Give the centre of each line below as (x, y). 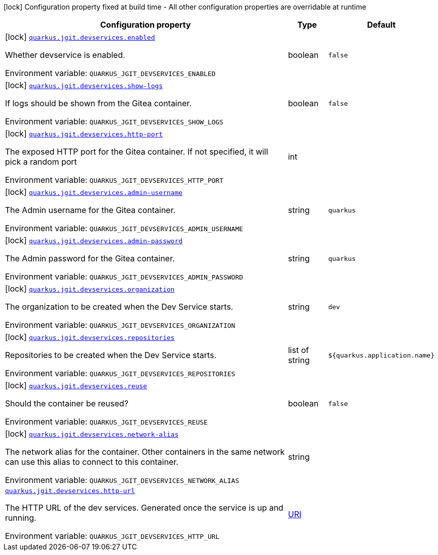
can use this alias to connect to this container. (92, 462)
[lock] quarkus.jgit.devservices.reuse (76, 385)
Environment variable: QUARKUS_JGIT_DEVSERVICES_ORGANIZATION (120, 325)
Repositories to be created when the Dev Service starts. (111, 355)
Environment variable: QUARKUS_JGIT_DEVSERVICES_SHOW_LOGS (114, 121)
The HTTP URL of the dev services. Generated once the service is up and (144, 508)
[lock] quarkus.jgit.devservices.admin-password (94, 240)
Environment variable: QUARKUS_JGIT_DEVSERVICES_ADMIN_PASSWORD (124, 276)
